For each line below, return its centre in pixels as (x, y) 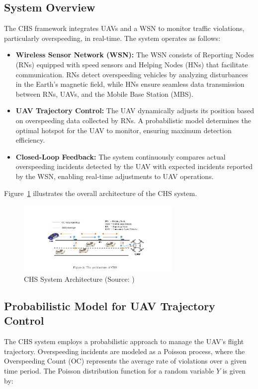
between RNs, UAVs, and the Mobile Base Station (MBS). (104, 94)
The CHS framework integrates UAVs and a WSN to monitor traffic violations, (124, 28)
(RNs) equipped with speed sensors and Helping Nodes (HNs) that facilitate (132, 64)
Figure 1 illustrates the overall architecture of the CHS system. (101, 193)
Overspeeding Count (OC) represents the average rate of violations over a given (125, 361)
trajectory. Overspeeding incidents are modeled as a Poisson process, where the (125, 351)
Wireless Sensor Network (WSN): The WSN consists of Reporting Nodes (135, 55)
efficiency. (30, 140)
